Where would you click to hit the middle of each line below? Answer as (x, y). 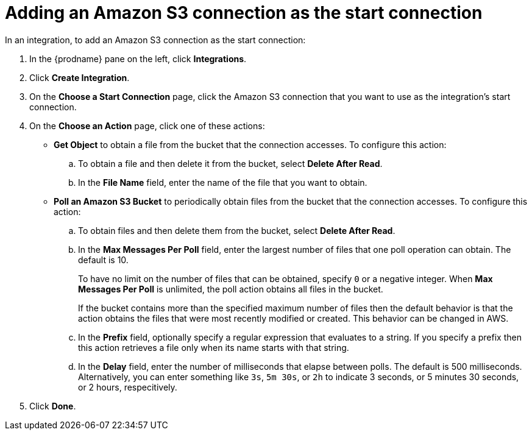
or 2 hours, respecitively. (128, 387)
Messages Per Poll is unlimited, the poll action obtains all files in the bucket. (231, 289)
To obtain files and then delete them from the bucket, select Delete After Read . (237, 230)
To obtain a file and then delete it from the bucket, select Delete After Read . (230, 163)
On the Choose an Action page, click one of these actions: (147, 126)
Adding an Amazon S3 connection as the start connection (244, 13)
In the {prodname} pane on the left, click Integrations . (138, 58)
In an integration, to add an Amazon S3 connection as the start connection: (155, 40)
